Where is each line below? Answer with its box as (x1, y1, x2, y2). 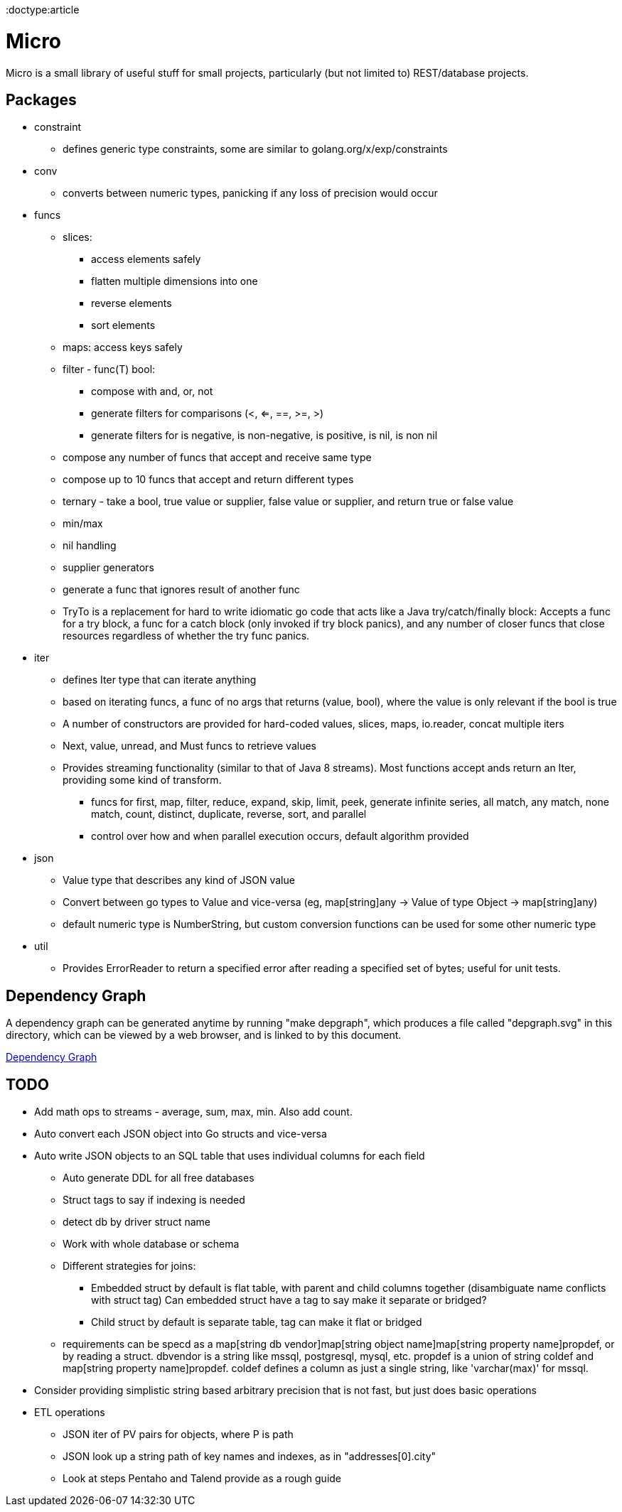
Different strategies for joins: (63, 1260, 196, 1273)
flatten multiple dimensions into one (91, 275, 258, 288)
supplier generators (63, 561, 154, 574)
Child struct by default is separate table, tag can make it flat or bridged (91, 1316, 422, 1329)
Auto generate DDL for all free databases (63, 1172, 254, 1184)
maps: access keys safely (63, 341, 183, 354)
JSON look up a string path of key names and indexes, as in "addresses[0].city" (63, 1450, 436, 1463)
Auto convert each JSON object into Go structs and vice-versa (34, 1128, 327, 1140)
